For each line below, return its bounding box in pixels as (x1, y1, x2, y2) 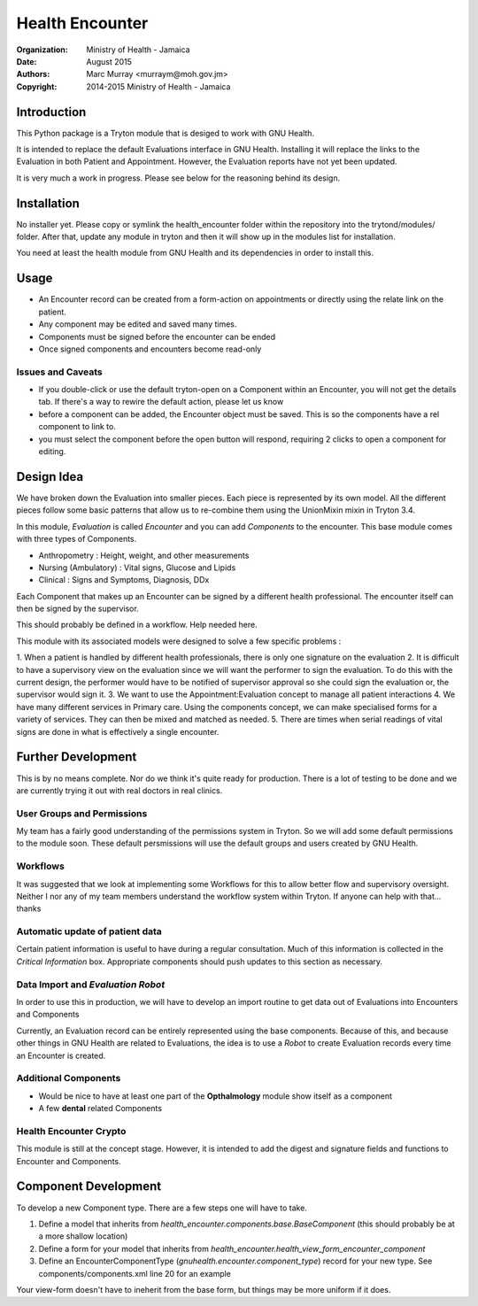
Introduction (16, 104, 87, 120)
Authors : (16, 69, 50, 80)
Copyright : (16, 81, 58, 92)
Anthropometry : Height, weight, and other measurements (38, 550, 250, 560)
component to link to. (38, 421, 117, 432)
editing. (38, 446, 66, 457)
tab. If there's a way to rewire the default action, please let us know (38, 397, 284, 407)
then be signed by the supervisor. (16, 603, 139, 614)
